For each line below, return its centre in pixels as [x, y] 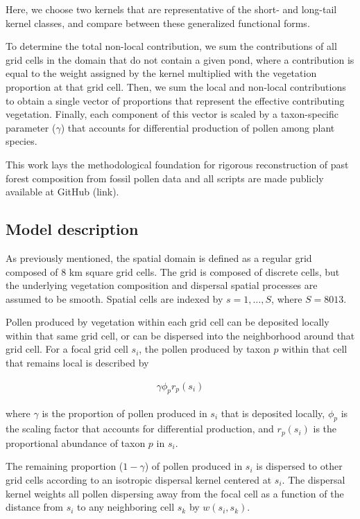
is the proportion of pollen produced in [125, 413]
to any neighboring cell [126, 507]
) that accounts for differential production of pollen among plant [198, 127]
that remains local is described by [77, 363]
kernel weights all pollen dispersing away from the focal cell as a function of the [175, 493]
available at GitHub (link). [62, 192]
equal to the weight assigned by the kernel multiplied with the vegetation [161, 73]
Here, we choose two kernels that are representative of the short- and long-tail [171, 9]
